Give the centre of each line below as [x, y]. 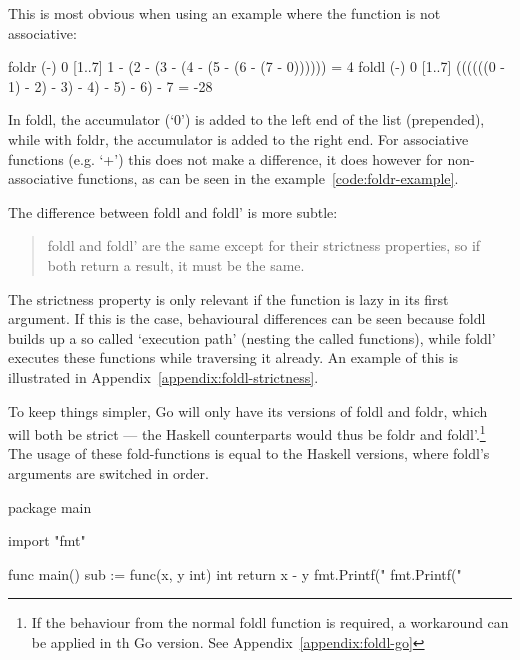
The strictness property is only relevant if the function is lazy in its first [228, 298]
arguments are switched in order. [108, 472]
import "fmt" [47, 540]
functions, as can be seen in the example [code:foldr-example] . [268, 178]
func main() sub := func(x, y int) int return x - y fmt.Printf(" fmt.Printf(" [235, 573]
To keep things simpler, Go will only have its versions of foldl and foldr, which [248, 410]
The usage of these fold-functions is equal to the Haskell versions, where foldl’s [249, 453]
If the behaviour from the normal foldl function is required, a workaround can [270, 622]
